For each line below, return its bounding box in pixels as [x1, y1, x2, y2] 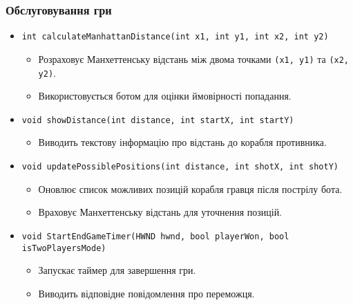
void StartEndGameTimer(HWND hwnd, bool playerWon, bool [21, 231, 289, 241]
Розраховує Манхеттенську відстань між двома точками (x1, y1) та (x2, [38, 51, 350, 66]
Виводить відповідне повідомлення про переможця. [38, 286, 255, 300]
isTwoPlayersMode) [21, 243, 106, 253]
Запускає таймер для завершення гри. [38, 263, 196, 277]
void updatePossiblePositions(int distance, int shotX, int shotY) [21, 162, 338, 172]
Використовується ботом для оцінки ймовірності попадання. [38, 89, 292, 103]
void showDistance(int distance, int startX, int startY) [21, 115, 294, 125]
